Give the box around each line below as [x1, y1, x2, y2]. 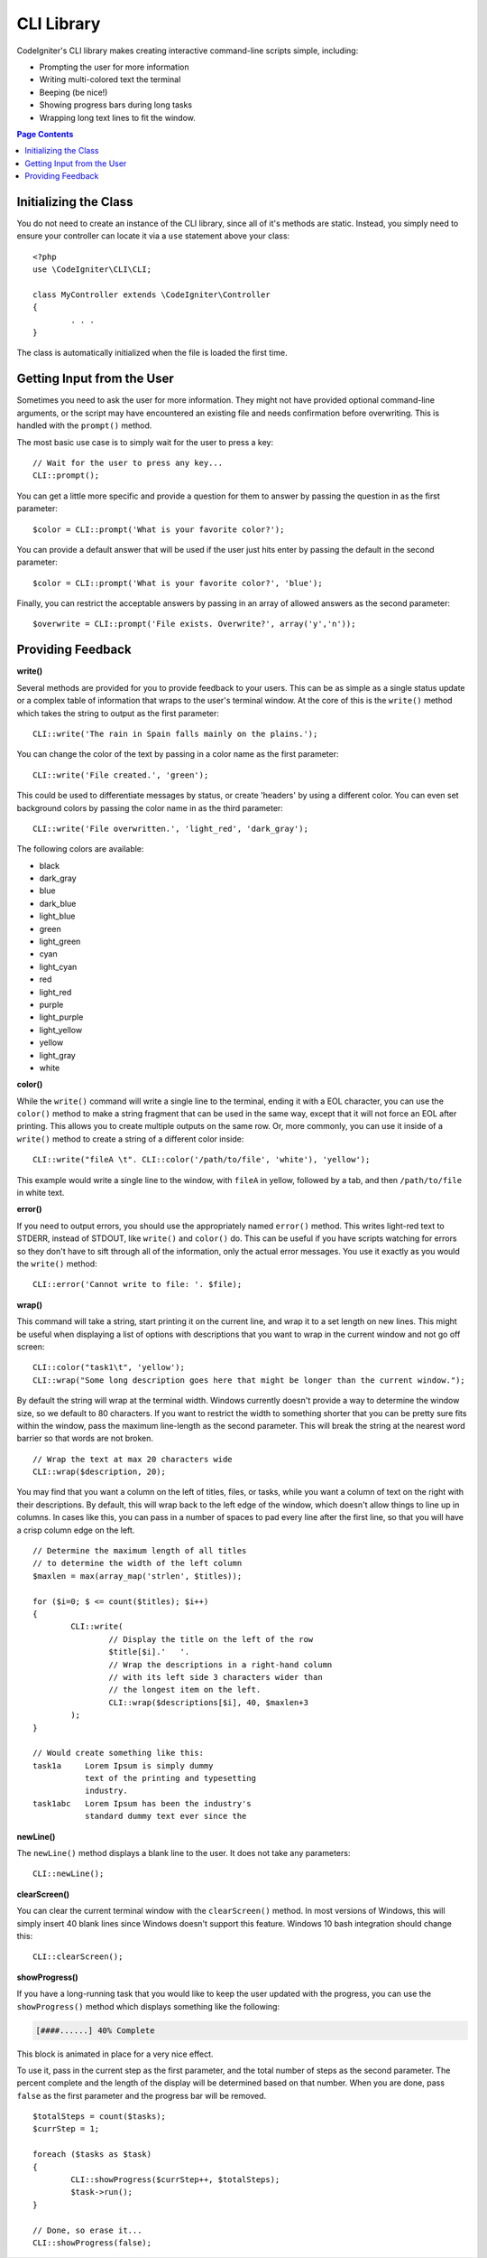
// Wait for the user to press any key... [32, 457, 224, 468]
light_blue [39, 910, 76, 921]
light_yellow [39, 1024, 83, 1035]
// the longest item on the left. [108, 1684, 262, 1695]
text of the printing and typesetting [84, 1773, 257, 1784]
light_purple [39, 1012, 84, 1022]
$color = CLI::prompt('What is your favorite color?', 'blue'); [32, 578, 324, 588]
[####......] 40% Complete [35, 2025, 155, 2036]
